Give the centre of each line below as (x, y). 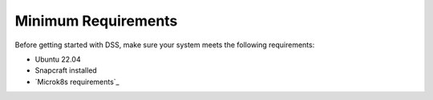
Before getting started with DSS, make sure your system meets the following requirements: (165, 45)
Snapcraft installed (66, 70)
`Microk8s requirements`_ (77, 82)
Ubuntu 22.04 (58, 59)
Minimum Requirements (96, 21)
